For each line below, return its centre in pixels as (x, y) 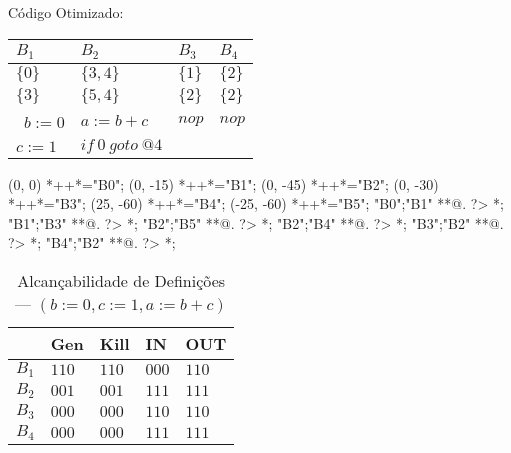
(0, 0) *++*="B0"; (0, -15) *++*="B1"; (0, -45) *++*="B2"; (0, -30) (223, 183)
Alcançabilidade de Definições (121, 280)
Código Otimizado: (66, 12)
